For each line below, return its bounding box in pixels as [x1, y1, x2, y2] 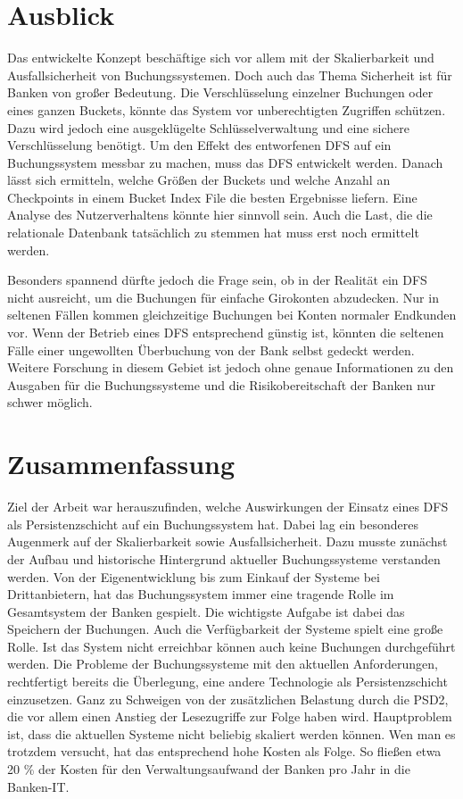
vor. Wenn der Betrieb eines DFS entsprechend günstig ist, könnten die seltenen [7, 323, 444, 342]
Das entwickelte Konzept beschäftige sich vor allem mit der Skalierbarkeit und [7, 48, 434, 67]
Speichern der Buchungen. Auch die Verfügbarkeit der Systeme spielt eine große [7, 620, 443, 638]
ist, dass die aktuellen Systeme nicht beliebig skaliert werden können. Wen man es [7, 724, 456, 743]
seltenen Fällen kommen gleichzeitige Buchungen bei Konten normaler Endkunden [7, 305, 457, 324]
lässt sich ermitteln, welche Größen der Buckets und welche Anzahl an [7, 171, 391, 189]
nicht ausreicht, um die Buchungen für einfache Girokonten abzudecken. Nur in [7, 287, 439, 306]
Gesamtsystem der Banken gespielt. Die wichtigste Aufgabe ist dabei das [7, 602, 405, 620]
